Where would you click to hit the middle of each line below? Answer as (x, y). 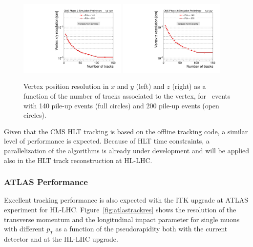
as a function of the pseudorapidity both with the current (141, 229)
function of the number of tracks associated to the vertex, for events (127, 96)
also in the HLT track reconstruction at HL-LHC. (78, 160)
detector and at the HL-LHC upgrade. (61, 238)
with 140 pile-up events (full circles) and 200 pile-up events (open (121, 105)
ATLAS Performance (46, 182)
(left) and (150, 86)
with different (24, 229)
